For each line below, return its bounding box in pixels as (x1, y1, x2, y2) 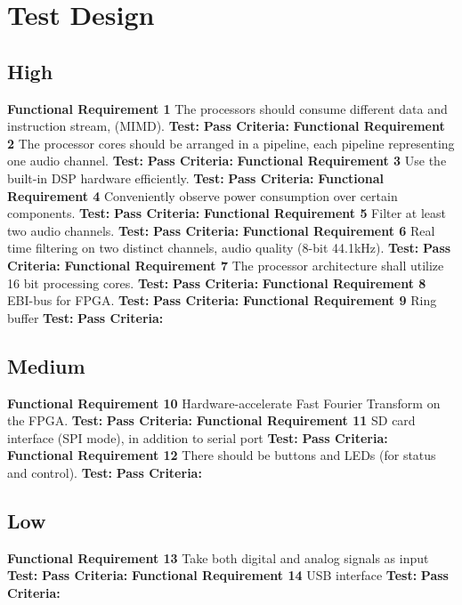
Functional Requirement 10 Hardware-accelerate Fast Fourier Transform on (7, 393, 441, 412)
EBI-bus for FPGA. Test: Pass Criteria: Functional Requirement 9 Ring (7, 291, 437, 310)
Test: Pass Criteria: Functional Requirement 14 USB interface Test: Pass (7, 566, 449, 585)
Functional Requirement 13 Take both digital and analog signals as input (7, 548, 429, 567)
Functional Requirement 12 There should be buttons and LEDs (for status (7, 446, 436, 464)
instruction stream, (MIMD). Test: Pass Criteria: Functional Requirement (7, 117, 445, 135)
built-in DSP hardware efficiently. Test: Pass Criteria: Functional (7, 168, 385, 187)
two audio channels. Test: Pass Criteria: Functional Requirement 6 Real (7, 221, 435, 239)
